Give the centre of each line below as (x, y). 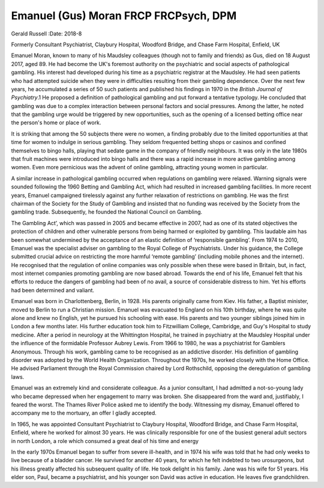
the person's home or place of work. (56, 122)
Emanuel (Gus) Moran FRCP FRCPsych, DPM (124, 16)
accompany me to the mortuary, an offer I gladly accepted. (84, 413)
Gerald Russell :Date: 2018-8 (46, 34)
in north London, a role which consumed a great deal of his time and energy (105, 441)
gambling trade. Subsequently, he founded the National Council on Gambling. (107, 212)
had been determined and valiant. (53, 290)
